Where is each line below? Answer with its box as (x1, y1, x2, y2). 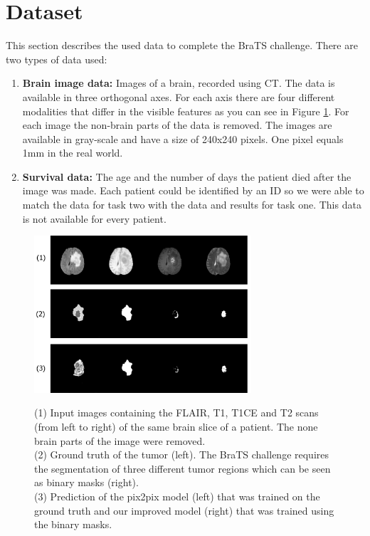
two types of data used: (6, 51, 107, 66)
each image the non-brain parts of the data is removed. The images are (22, 117, 332, 132)
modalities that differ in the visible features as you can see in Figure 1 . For (22, 103, 349, 118)
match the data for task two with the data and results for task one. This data (22, 197, 361, 212)
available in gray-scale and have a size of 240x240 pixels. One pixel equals (22, 131, 344, 146)
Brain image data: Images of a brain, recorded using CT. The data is (22, 75, 335, 90)
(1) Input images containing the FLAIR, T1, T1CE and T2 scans (34, 405, 319, 420)
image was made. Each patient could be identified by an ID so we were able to (22, 183, 364, 198)
